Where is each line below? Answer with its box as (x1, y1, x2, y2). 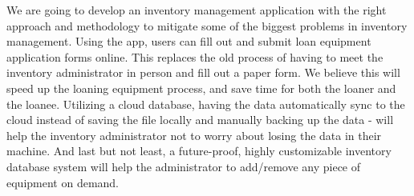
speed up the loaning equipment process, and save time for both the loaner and (6, 79, 396, 96)
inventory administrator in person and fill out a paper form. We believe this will (6, 64, 400, 81)
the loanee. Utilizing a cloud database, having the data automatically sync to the (6, 95, 405, 112)
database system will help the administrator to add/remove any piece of (6, 158, 361, 174)
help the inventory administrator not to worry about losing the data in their (6, 126, 382, 143)
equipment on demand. (6, 174, 120, 190)
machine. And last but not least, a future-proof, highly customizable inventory (6, 142, 392, 159)
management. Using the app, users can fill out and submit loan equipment (6, 33, 371, 50)
